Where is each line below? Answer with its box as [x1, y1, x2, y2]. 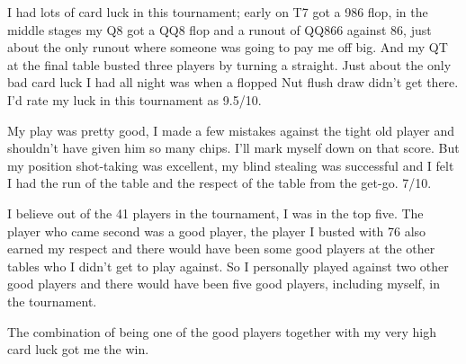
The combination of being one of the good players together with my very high [7, 322, 436, 341]
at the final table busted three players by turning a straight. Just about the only [7, 55, 452, 74]
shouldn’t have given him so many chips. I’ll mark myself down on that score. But [7, 138, 460, 157]
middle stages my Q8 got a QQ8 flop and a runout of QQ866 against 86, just [7, 20, 432, 39]
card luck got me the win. [7, 340, 149, 359]
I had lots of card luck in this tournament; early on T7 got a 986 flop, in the [7, 3, 428, 21]
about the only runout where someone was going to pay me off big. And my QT [7, 38, 448, 57]
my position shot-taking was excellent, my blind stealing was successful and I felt [7, 155, 454, 174]
